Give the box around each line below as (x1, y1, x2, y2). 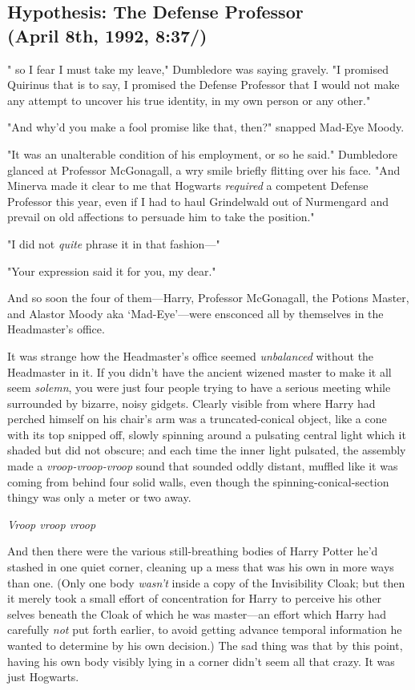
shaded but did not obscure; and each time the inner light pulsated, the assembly (7, 442, 406, 458)
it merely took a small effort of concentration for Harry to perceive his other (7, 590, 382, 607)
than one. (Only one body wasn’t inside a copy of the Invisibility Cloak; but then (7, 574, 405, 591)
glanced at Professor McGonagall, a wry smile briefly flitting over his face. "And (7, 161, 401, 178)
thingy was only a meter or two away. (7, 489, 191, 506)
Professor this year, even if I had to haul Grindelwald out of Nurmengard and (7, 192, 389, 209)
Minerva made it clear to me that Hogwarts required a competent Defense (7, 177, 369, 194)
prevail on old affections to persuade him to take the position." (7, 208, 315, 225)
